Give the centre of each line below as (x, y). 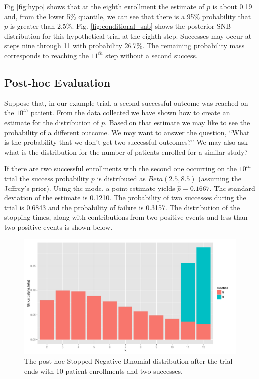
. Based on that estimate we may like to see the (177, 122)
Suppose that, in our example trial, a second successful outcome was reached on (126, 103)
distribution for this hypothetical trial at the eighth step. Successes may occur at (128, 36)
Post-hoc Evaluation (58, 82)
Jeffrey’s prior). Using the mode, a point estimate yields (90, 188)
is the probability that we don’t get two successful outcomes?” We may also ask (126, 142)
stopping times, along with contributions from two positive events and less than (126, 217)
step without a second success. (151, 55)
